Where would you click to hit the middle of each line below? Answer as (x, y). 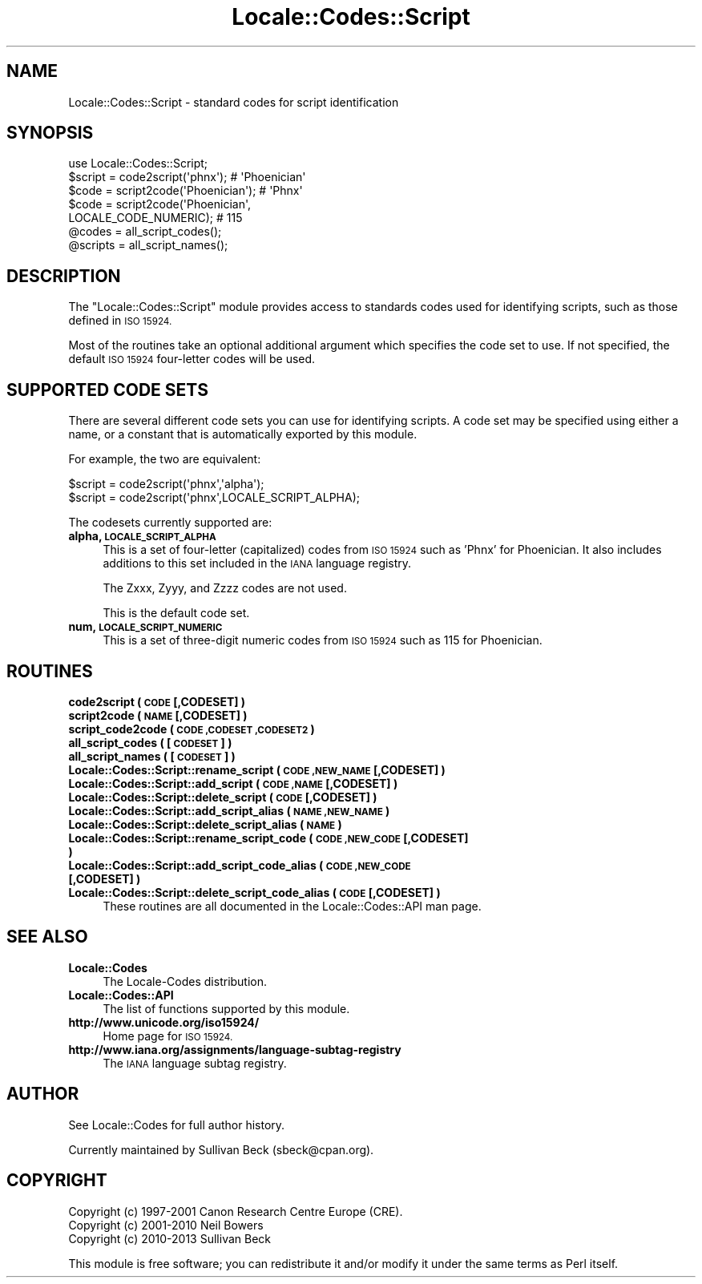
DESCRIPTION (64, 276)
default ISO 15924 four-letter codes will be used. (192, 359)
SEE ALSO (47, 937)
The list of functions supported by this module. (226, 1008)
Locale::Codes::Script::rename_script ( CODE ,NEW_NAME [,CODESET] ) (257, 769)
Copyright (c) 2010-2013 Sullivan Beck (170, 1238)
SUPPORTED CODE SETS (107, 390)
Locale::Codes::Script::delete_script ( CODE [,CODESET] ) (223, 797)
